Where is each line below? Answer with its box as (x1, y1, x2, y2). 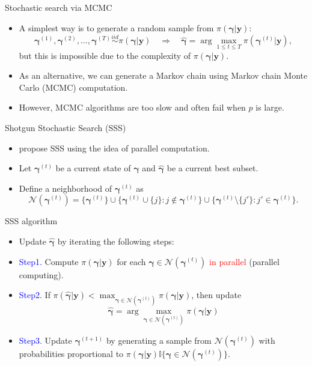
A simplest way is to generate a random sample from (19, 21, 214, 34)
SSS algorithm (5, 215, 58, 227)
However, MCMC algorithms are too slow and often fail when (19, 101, 246, 114)
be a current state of (55, 162, 131, 174)
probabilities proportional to (19, 347, 124, 359)
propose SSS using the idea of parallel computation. (19, 141, 210, 154)
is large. (255, 101, 284, 114)
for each (117, 255, 146, 267)
